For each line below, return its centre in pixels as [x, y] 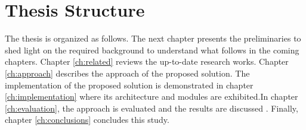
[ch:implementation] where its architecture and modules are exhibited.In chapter [152, 96]
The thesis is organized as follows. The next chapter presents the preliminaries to [153, 38]
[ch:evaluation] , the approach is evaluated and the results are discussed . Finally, [152, 108]
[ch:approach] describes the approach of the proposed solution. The [127, 73]
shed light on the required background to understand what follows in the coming [152, 50]
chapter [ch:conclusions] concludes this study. [87, 120]
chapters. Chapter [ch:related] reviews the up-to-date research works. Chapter [147, 61]
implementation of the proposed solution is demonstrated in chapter [129, 85]
